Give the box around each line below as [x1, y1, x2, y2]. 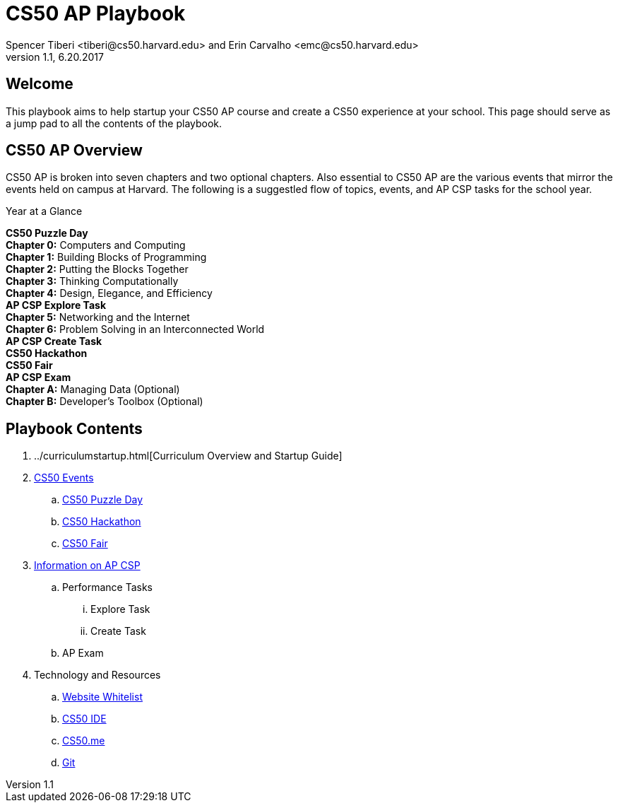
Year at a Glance [6, 205, 83, 218]
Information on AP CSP [34, 559, 141, 572]
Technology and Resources [34, 669, 161, 681]
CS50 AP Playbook [6, 1, 186, 25]
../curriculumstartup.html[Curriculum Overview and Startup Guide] [34, 450, 343, 462]
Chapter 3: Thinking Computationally [6, 275, 179, 288]
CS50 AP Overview [6, 141, 143, 160]
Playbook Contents [6, 419, 143, 438]
